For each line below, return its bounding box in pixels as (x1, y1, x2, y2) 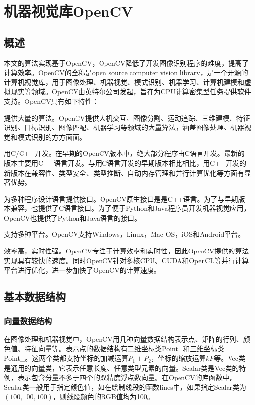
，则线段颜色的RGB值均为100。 (52, 391, 154, 402)
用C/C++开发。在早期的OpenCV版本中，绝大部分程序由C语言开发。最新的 (4, 148, 245, 158)
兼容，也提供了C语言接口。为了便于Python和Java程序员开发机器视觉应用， (10, 203, 251, 213)
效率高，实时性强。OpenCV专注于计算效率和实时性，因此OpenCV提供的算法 (4, 246, 249, 256)
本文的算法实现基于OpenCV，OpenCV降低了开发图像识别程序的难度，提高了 (4, 57, 249, 68)
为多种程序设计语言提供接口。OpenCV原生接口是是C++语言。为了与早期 (4, 193, 238, 203)
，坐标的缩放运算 (151, 353, 206, 363)
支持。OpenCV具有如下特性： (4, 96, 99, 106)
